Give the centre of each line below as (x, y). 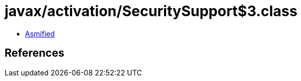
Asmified (40, 33)
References (34, 53)
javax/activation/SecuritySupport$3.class (151, 11)
